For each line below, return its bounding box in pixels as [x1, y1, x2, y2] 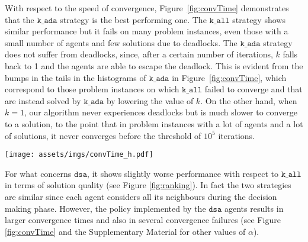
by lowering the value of [106, 94, 194, 107]
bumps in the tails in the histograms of [5, 71, 146, 83]
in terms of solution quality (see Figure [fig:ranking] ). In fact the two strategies [5, 179, 291, 191]
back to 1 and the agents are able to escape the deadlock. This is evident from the [5, 59, 303, 72]
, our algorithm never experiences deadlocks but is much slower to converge [24, 106, 297, 118]
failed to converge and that [204, 83, 303, 95]
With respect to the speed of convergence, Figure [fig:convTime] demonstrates [5, 2, 289, 14]
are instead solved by [5, 94, 81, 107]
